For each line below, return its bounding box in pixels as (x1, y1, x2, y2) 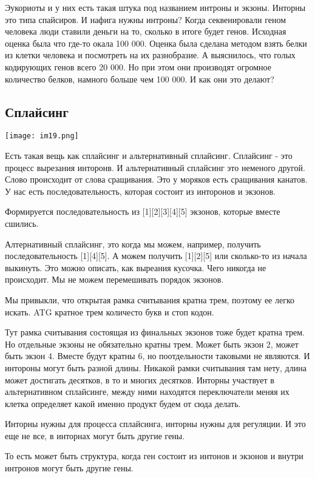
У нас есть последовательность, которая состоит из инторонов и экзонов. (5, 184, 276, 197)
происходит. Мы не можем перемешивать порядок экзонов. (5, 273, 224, 286)
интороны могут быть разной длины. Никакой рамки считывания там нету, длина (5, 361, 307, 374)
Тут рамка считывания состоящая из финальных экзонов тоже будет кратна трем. (5, 326, 305, 338)
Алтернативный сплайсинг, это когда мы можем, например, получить (5, 237, 261, 250)
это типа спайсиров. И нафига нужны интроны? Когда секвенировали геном (5, 13, 286, 25)
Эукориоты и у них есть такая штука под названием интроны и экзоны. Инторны (5, 1, 306, 13)
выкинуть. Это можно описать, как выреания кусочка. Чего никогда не (5, 261, 266, 274)
